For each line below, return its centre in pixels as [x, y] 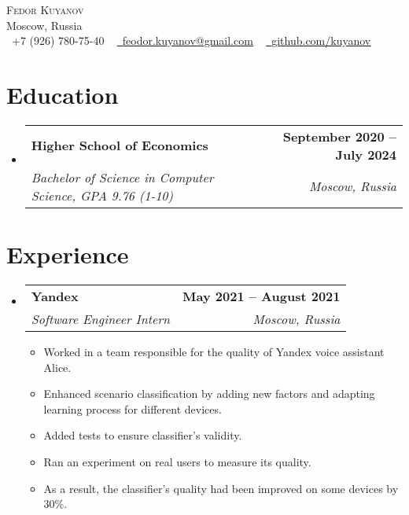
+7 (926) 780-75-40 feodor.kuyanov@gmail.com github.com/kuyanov [191, 40]
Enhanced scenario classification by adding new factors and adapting [209, 394]
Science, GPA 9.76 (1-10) [102, 195]
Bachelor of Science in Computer [122, 177]
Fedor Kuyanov [45, 9]
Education [63, 94]
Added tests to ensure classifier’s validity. [143, 435]
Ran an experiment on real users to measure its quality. [177, 462]
